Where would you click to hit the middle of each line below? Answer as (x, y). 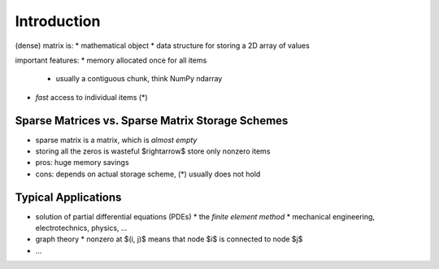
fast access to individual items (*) (91, 97)
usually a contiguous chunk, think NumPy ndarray (139, 79)
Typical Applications (68, 197)
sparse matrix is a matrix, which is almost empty (116, 140)
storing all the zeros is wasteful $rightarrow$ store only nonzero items (153, 151)
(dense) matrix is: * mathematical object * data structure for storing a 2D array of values (163, 46)
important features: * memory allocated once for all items (111, 60)
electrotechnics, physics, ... (81, 228)
